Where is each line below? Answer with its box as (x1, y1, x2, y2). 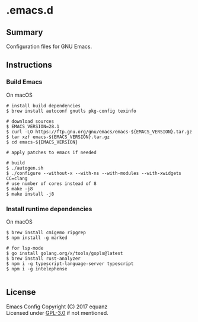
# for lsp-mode (6, 245, 44, 251)
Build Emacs (6, 78, 43, 86)
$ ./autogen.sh (6, 165, 44, 171)
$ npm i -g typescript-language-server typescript (6, 260, 134, 267)
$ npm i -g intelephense (6, 266, 68, 272)
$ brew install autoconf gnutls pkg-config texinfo (6, 108, 136, 114)
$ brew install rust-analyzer (6, 256, 81, 262)
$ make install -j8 (6, 191, 55, 197)
